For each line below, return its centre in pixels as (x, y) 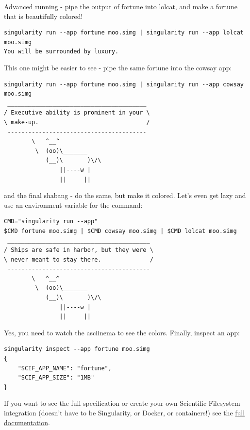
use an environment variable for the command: (73, 205)
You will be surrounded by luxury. (61, 52)
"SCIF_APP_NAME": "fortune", (65, 368)
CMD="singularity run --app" (51, 222)
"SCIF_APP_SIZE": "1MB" (56, 378)
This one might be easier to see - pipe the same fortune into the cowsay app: (118, 67)
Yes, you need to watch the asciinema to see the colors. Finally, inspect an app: (122, 332)
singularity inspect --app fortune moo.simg (77, 349)
